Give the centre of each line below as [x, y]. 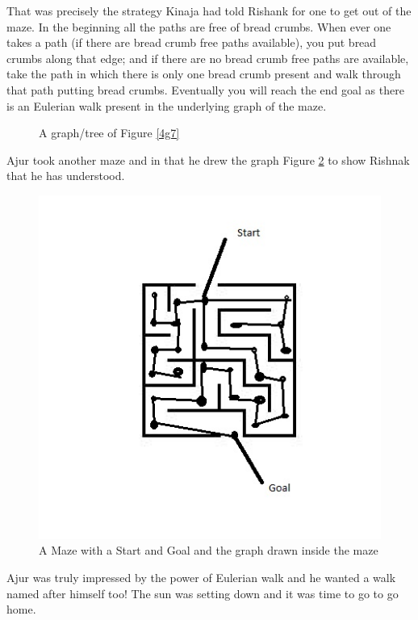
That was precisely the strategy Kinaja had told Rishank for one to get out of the [209, 10]
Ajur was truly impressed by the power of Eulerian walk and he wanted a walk [201, 578]
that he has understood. [66, 176]
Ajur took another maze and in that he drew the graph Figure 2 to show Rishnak [208, 159]
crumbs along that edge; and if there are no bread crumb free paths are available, [208, 58]
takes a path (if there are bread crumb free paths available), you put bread [192, 42]
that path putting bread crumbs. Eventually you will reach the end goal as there [205, 89]
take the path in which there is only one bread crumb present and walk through [204, 74]
